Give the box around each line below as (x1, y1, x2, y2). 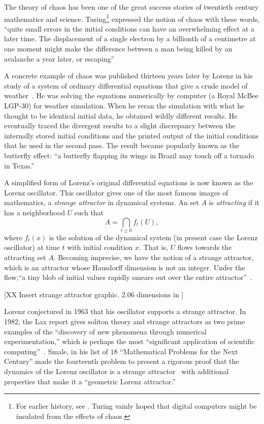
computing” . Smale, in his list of (4, 346, 108, 356)
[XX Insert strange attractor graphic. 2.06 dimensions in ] (4, 289, 184, 299)
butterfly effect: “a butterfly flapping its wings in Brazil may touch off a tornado (4, 150, 254, 160)
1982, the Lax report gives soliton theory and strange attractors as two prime (4, 316, 245, 327)
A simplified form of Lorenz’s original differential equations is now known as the (4, 177, 253, 188)
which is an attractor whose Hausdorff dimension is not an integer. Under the (4, 262, 245, 272)
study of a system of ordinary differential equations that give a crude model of (4, 80, 248, 91)
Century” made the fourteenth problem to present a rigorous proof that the (4, 356, 239, 366)
